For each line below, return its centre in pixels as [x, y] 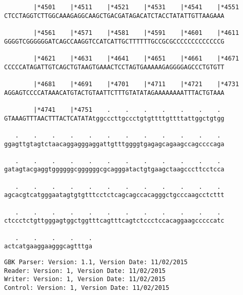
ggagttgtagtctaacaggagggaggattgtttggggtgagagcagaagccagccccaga [114, 144]
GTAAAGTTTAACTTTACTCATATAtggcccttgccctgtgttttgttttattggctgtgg [114, 118]
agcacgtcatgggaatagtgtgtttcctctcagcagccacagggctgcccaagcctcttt [114, 195]
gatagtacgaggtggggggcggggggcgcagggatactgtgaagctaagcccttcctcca [114, 170]
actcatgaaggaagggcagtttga [48, 247]
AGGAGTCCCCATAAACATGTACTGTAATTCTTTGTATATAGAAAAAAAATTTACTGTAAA [114, 93]
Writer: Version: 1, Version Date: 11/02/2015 [85, 279]
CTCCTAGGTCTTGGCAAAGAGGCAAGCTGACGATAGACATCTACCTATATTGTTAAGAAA [114, 16]
